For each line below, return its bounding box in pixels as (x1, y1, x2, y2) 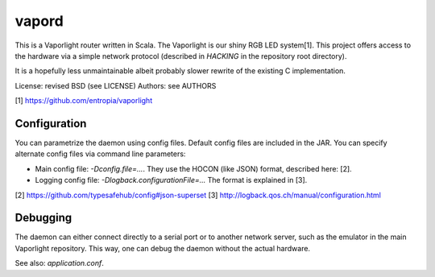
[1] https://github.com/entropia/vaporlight (14, 96, 153, 105)
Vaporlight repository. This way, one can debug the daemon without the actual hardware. (14, 243, 310, 253)
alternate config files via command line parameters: (14, 149, 186, 159)
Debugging (14, 211, 72, 225)
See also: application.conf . (14, 258, 105, 268)
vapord (14, 12, 64, 30)
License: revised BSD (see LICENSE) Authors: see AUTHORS (14, 81, 217, 90)
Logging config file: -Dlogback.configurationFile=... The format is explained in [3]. (35, 176, 308, 185)
